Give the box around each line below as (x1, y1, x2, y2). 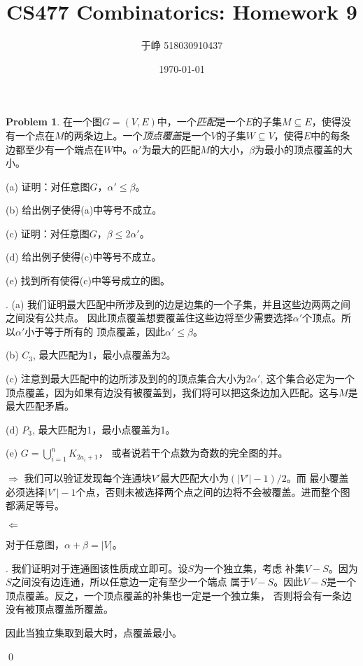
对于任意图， (6, 536, 64, 551)
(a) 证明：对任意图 (6, 179, 90, 193)
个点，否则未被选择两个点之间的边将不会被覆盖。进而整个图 (76, 484, 350, 499)
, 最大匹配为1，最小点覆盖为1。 (32, 422, 176, 436)
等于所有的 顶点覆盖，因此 (44, 324, 165, 338)
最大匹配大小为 (159, 471, 229, 485)
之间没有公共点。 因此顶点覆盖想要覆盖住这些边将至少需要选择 (6, 310, 293, 325)
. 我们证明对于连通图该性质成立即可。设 (6, 560, 188, 575)
